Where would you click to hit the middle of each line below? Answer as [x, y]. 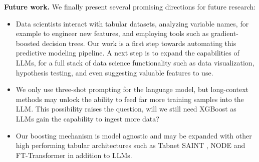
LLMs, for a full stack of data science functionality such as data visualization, [135, 62]
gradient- [225, 33]
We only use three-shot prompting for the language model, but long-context [132, 89]
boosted [28, 43]
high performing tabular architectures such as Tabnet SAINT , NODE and [131, 145]
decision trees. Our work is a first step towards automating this [139, 43]
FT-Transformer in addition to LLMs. [74, 155]
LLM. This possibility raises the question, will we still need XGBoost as [126, 109]
